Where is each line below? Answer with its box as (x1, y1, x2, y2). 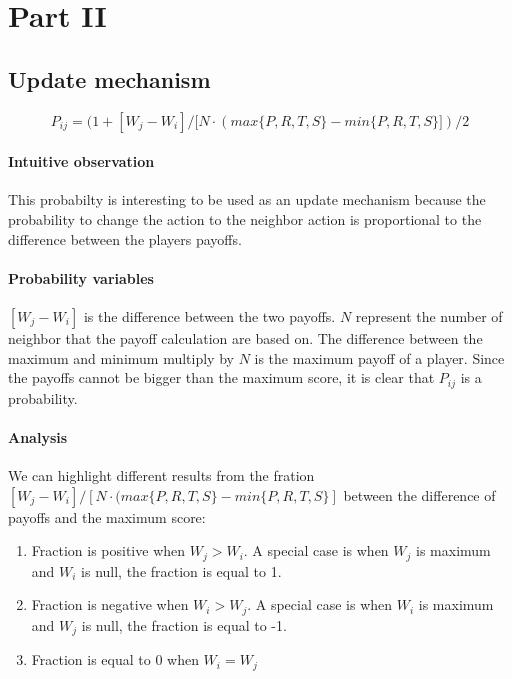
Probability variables (8, 267, 154, 288)
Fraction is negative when (31, 594, 189, 615)
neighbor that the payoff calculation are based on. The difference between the (8, 327, 483, 348)
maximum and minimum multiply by (8, 347, 234, 368)
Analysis (8, 426, 68, 447)
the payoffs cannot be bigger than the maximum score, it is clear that (8, 367, 435, 388)
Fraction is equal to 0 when (31, 649, 199, 670)
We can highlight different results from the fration (8, 464, 315, 485)
